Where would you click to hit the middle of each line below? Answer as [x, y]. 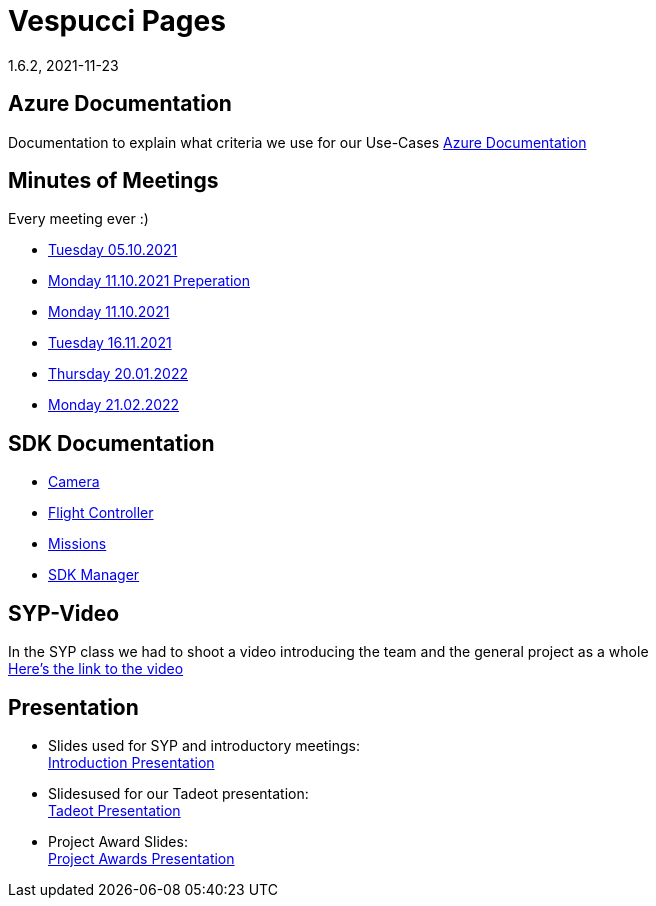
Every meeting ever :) [78, 219]
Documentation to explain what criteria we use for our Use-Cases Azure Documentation [297, 142]
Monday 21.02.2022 [114, 405]
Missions [77, 544]
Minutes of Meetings [113, 181]
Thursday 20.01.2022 [118, 374]
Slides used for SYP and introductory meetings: [204, 745]
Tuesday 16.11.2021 [110, 343]
